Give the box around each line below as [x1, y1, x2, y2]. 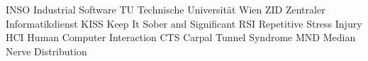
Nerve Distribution [6, 43, 87, 58]
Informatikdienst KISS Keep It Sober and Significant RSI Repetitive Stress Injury [6, 16, 362, 30]
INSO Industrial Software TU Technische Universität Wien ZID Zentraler [6, 2, 325, 16]
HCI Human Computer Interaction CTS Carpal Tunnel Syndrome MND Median [6, 30, 356, 45]
